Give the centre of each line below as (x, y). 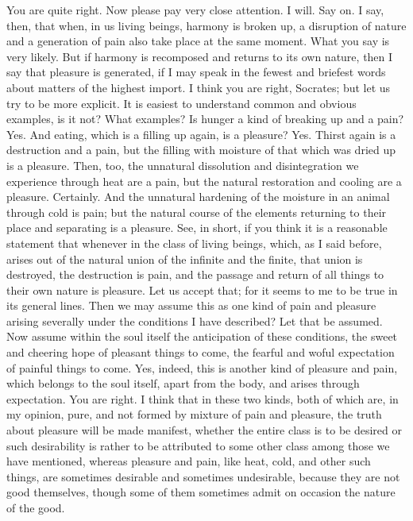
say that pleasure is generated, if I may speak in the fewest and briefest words (196, 72)
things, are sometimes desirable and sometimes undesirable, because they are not (203, 476)
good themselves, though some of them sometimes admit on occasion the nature (201, 492)
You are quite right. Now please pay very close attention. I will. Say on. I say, (195, 10)
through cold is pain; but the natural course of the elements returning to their (197, 212)
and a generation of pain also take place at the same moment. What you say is (198, 41)
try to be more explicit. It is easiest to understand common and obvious (181, 103)
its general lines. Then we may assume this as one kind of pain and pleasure (191, 305)
